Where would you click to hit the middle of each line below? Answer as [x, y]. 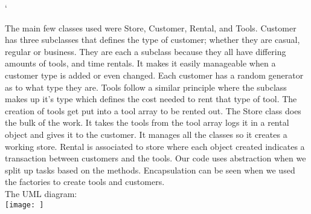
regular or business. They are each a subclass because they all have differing [146, 51]
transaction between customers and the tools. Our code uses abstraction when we [155, 158]
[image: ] [24, 205]
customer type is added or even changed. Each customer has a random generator [154, 75]
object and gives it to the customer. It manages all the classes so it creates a [146, 134]
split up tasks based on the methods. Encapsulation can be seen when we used [150, 170]
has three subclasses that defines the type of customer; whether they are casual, [152, 40]
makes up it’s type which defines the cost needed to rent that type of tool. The [151, 99]
